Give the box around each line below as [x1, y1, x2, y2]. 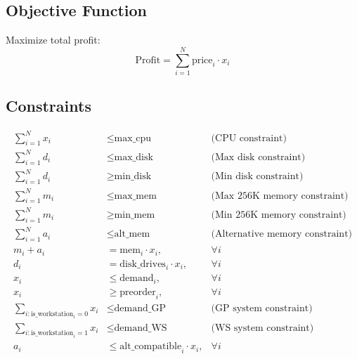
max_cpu [114, 133, 152, 143]
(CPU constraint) [211, 133, 287, 143]
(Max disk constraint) [211, 152, 306, 162]
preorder [119, 287, 156, 297]
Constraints [6, 95, 91, 117]
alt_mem [114, 229, 150, 240]
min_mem [114, 209, 155, 220]
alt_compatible [119, 341, 182, 352]
